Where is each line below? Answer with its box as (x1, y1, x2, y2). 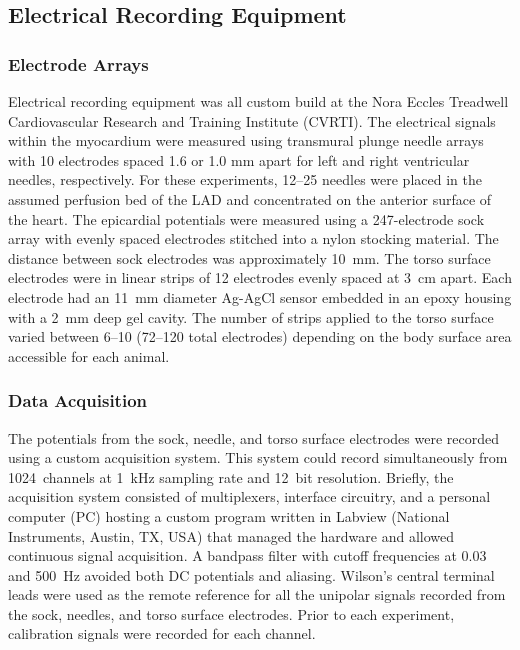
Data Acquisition (8, 388, 147, 413)
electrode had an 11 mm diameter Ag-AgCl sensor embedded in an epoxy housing (8, 286, 512, 307)
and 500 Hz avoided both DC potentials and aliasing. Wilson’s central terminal (8, 564, 495, 585)
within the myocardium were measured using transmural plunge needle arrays (8, 130, 484, 151)
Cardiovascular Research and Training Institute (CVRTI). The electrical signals (8, 110, 496, 131)
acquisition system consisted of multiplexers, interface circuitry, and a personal (8, 486, 491, 507)
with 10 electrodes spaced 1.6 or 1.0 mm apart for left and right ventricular (8, 149, 470, 170)
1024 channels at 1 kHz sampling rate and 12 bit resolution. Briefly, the (8, 466, 454, 487)
